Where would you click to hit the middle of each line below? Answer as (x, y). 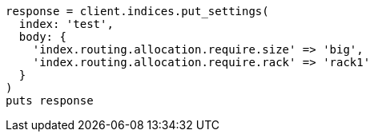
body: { (42, 37)
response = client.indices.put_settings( (137, 11)
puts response (50, 101)
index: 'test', (66, 24)
